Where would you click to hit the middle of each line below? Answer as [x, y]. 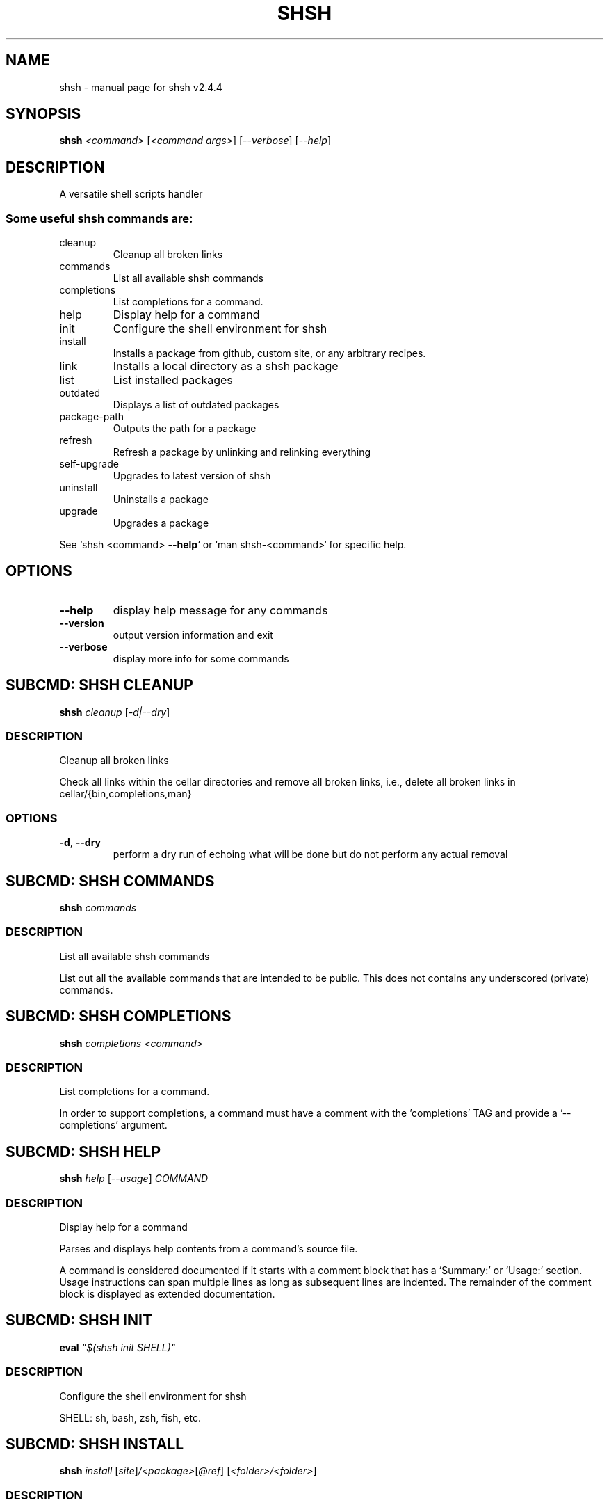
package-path [92, 417]
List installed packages [173, 380]
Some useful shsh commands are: [99, 218]
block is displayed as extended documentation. [167, 1294]
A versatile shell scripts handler [131, 194]
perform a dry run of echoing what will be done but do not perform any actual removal [310, 854]
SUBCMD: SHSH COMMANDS [110, 881]
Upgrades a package [161, 523]
